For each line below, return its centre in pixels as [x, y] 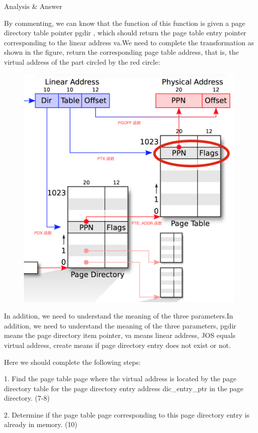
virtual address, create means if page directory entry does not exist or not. [118, 345]
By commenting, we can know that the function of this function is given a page [125, 23]
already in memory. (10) [41, 424]
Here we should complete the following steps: [72, 362]
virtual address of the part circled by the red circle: [82, 61]
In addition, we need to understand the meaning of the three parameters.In [119, 316]
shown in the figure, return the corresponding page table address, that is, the [121, 52]
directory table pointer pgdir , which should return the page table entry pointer [125, 33]
